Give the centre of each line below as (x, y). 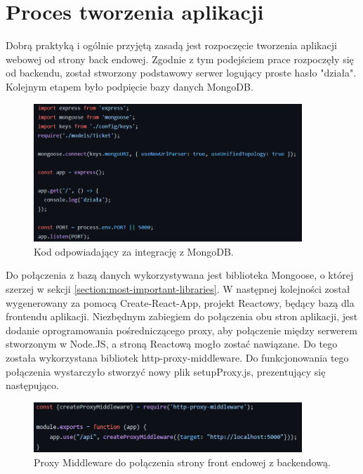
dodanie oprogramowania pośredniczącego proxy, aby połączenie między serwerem (181, 330)
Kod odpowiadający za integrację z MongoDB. (134, 251)
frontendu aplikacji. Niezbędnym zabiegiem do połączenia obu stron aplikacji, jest (182, 316)
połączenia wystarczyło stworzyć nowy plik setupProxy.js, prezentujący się (166, 371)
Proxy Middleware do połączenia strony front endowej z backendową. (182, 462)
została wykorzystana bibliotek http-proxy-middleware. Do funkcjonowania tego (177, 357)
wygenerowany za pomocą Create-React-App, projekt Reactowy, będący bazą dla (180, 302)
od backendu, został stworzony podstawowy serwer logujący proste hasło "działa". (181, 73)
